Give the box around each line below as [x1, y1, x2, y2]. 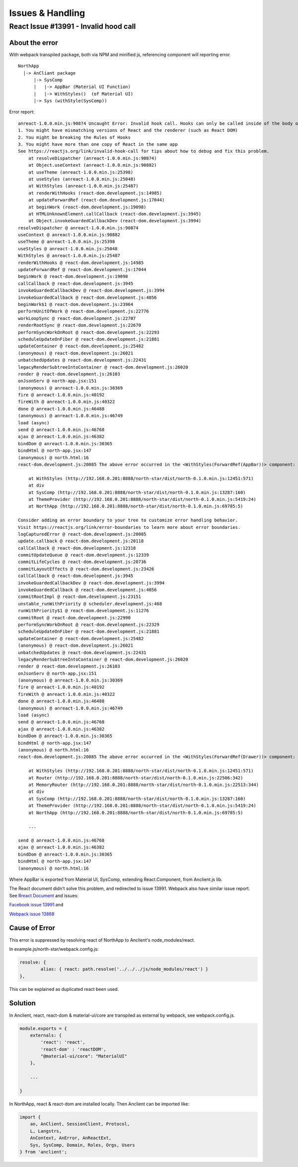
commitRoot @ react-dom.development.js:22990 [18, 615, 131, 620]
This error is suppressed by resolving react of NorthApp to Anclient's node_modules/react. [9, 937, 195, 943]
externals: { [30, 1032, 62, 1038]
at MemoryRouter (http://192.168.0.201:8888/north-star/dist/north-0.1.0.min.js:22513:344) [28, 781, 259, 787]
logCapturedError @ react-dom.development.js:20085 [18, 531, 147, 537]
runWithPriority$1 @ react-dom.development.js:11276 [18, 608, 149, 614]
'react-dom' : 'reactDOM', [40, 1046, 106, 1052]
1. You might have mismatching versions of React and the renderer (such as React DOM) [18, 127, 238, 133]
